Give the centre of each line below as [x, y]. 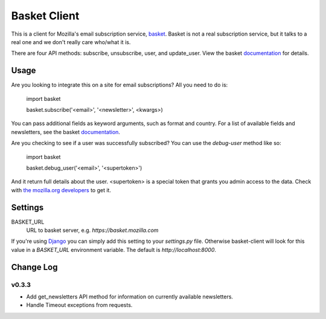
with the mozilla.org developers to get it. [61, 190]
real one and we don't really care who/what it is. [71, 42]
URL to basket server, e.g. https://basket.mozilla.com [92, 230]
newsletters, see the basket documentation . [66, 132]
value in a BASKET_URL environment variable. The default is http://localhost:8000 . [114, 250]
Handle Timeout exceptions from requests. [79, 305]
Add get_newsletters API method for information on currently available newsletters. [130, 297]
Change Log [34, 267]
